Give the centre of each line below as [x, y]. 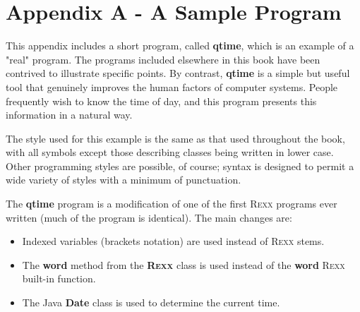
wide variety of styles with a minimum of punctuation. [124, 180]
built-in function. [59, 278]
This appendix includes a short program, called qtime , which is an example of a [180, 46]
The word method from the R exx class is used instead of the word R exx [184, 264]
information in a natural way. [69, 115]
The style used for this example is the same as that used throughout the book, [175, 138]
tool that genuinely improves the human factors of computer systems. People [172, 86]
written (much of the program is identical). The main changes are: [149, 217]
